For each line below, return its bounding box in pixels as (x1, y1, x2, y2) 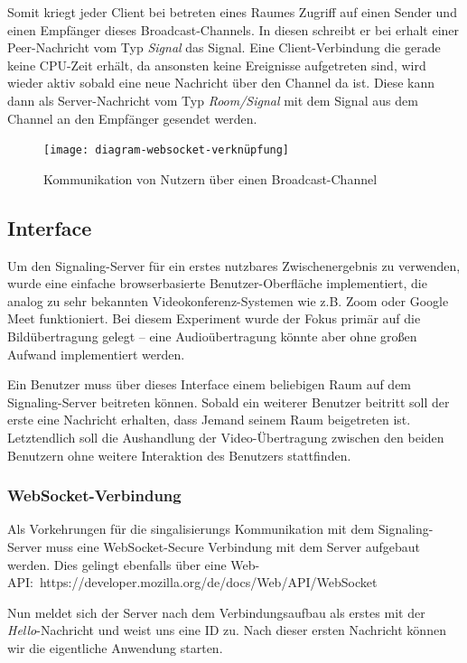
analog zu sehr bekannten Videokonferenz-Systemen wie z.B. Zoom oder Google (7, 291, 449, 310)
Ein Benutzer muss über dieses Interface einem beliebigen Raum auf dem (7, 375, 412, 394)
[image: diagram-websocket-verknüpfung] (43, 144, 290, 157)
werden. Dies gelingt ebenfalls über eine (7, 555, 227, 574)
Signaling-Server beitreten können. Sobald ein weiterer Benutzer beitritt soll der (7, 392, 450, 411)
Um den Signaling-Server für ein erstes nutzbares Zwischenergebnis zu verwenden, (7, 256, 461, 275)
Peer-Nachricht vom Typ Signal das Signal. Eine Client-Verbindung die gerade (7, 38, 441, 57)
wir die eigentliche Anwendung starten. (7, 638, 223, 657)
